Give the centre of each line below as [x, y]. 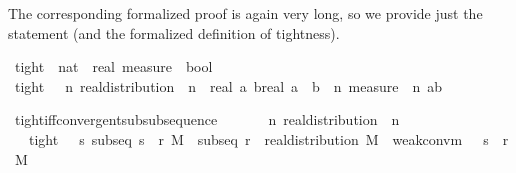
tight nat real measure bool [113, 66]
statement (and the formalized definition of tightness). [174, 32]
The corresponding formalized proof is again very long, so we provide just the [245, 13]
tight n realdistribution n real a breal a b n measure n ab [228, 85]
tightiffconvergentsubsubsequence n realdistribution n [207, 119]
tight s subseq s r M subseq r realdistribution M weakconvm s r [268, 138]
